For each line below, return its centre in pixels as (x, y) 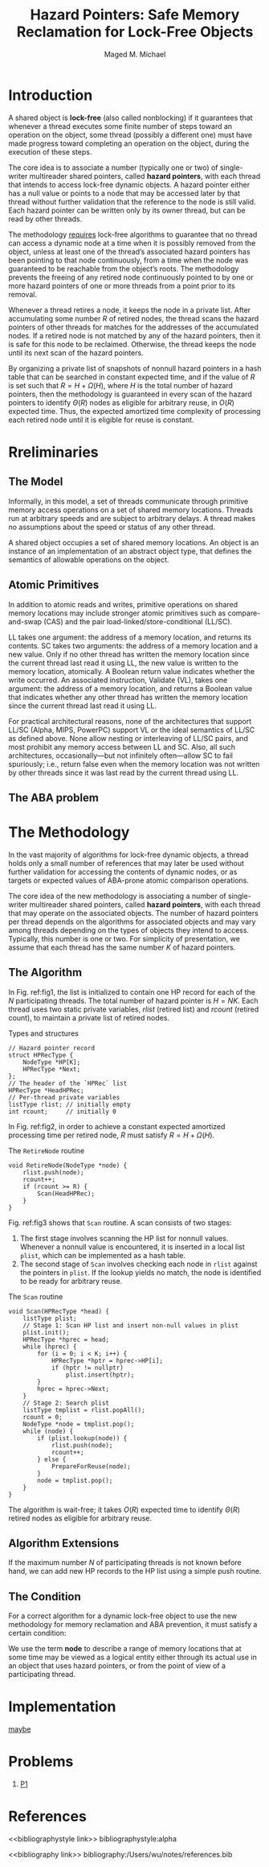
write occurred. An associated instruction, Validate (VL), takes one (118, 680)
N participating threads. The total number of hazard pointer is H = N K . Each (133, 1000)
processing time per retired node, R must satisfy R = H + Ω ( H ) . (112, 1135)
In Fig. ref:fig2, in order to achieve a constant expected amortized (117, 1126)
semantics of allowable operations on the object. (89, 559)
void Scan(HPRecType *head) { (59, 1311)
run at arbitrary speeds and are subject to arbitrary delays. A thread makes (132, 518)
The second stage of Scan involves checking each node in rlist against (139, 1264)
